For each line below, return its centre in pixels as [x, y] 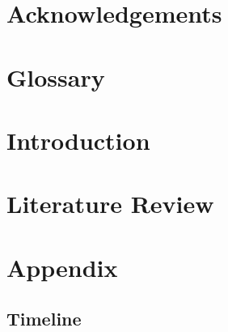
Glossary [56, 77]
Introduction [78, 140]
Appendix [62, 267]
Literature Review [110, 204]
